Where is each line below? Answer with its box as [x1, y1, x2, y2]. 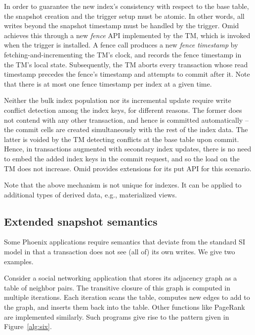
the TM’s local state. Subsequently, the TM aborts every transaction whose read [4, 59, 248, 69]
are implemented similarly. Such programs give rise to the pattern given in [4, 311, 229, 322]
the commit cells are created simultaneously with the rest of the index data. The [4, 124, 248, 135]
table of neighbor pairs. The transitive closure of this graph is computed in [4, 282, 230, 292]
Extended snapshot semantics [4, 213, 158, 229]
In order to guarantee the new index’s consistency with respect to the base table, [4, 1, 249, 11]
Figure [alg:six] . [4, 321, 52, 332]
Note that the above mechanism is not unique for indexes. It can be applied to [4, 180, 242, 190]
